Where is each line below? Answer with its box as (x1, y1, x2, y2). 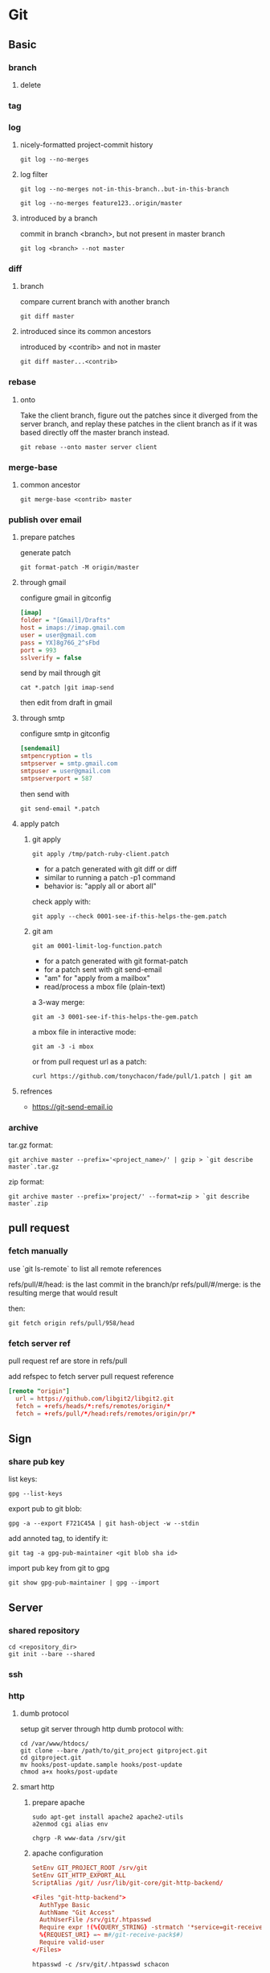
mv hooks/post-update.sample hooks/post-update (19, 1761, 182, 1769)
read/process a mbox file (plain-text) (43, 982, 166, 991)
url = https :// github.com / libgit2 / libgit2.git (15, 1394, 174, 1403)
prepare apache (31, 1798, 85, 1807)
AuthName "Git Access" (39, 1909, 116, 1917)
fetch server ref (8, 1337, 71, 1349)
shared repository (8, 1625, 80, 1636)
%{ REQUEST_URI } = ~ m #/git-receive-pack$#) (39, 1931, 184, 1939)
